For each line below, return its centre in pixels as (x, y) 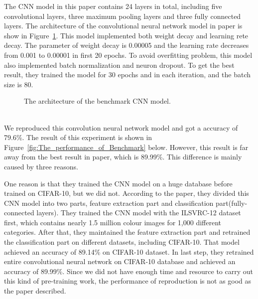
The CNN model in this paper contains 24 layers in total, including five (113, 6)
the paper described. (35, 291)
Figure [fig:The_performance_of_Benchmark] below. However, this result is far (126, 147)
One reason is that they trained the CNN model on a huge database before (118, 183)
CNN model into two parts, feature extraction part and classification (109, 203)
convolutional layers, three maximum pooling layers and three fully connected (123, 16)
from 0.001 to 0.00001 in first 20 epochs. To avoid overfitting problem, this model (128, 55)
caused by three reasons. (41, 166)
